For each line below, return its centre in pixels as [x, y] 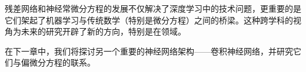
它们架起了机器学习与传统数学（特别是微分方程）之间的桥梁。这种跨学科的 [149, 20]
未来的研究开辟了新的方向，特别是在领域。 [103, 31]
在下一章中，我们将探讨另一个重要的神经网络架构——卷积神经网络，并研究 [149, 51]
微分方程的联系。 [62, 62]
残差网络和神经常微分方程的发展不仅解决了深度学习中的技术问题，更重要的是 [153, 8]
